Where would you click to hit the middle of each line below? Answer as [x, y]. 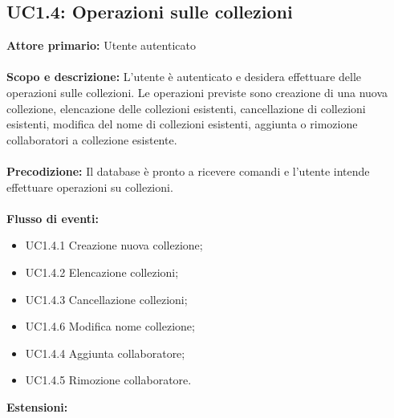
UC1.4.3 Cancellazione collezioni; [106, 299]
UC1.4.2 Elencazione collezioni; [102, 272]
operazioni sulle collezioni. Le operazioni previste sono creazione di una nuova [197, 92]
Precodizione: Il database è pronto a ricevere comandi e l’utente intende [188, 170]
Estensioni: [37, 406]
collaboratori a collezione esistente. [92, 139]
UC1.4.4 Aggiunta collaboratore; [105, 353]
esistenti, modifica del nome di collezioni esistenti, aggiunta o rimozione [182, 124]
